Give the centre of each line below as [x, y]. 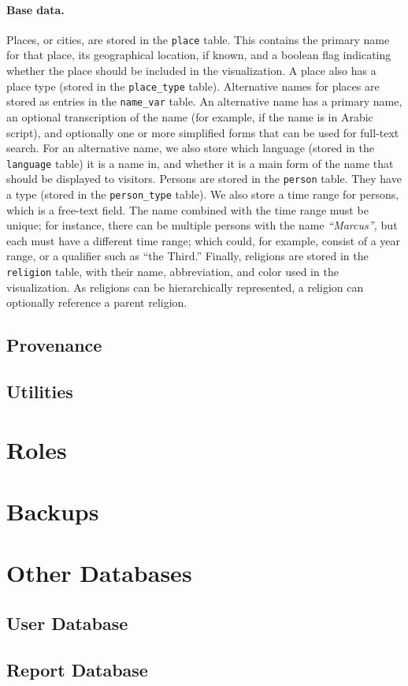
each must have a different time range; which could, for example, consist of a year [204, 240]
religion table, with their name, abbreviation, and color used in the [172, 272]
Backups [53, 511]
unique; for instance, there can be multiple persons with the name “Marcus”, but [202, 225]
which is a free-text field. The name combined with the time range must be [187, 209]
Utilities [40, 391]
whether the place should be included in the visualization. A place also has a [191, 71]
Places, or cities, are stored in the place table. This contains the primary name [198, 39]
